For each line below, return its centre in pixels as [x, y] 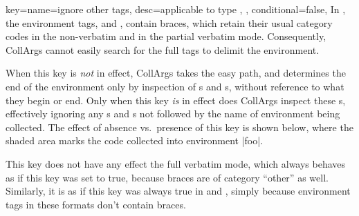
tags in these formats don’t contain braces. [96, 204]
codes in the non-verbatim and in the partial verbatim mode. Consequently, [166, 36]
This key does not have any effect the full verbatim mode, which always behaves [176, 163]
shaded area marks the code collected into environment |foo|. [135, 140]
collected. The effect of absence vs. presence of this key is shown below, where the [179, 127]
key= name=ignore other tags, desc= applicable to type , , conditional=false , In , [176, 9]
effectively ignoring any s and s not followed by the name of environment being [173, 114]
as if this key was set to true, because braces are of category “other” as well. [167, 177]
